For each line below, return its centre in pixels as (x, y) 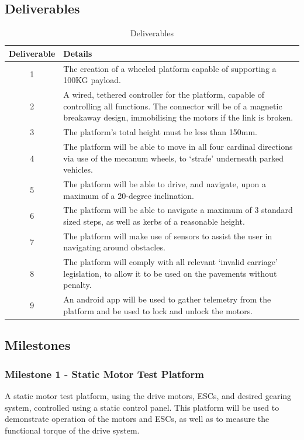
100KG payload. (92, 80)
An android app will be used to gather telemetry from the (167, 299)
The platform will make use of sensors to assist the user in (168, 236)
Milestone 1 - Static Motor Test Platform (104, 374)
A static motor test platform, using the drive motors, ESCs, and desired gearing (148, 396)
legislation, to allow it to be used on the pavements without (170, 273)
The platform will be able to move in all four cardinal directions (178, 146)
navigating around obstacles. (114, 247)
